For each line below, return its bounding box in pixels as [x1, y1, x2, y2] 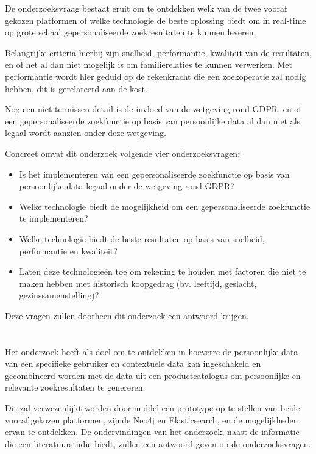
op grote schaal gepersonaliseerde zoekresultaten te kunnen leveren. [5, 26, 256, 38]
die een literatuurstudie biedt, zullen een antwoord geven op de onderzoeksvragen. [5, 437, 311, 450]
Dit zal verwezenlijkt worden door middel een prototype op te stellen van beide [5, 402, 300, 414]
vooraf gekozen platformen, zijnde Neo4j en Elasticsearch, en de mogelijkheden [5, 413, 298, 426]
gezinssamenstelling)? [19, 289, 99, 301]
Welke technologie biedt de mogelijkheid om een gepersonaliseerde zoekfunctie [19, 200, 311, 212]
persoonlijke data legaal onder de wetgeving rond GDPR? [19, 179, 234, 192]
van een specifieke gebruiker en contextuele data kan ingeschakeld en [5, 357, 261, 370]
